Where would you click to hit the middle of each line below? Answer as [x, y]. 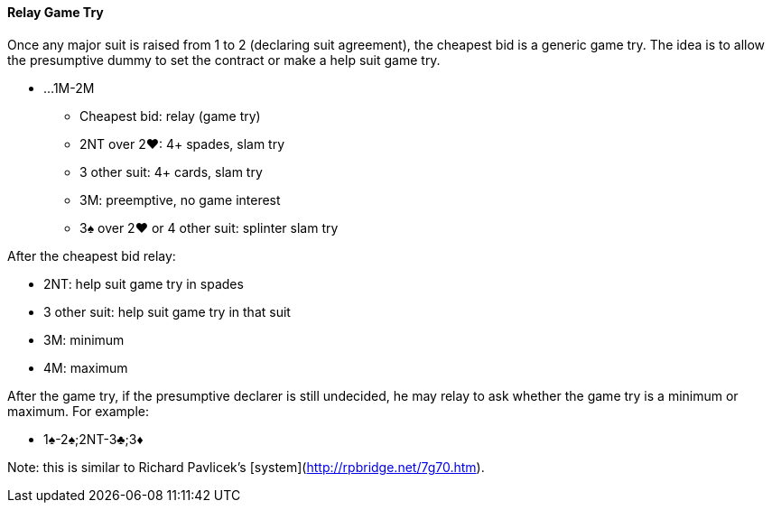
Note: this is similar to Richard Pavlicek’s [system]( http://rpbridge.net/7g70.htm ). [246, 467]
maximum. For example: [79, 411]
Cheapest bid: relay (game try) [170, 116]
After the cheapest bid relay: [92, 255]
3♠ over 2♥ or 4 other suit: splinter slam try [209, 227]
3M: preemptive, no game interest [180, 199]
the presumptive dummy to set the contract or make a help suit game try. [224, 60]
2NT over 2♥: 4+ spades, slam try [182, 144]
